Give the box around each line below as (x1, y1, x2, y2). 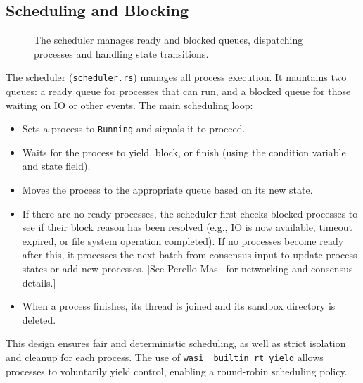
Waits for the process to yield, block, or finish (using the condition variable (22, 144, 346, 159)
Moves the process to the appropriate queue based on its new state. (22, 182, 313, 197)
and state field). (22, 158, 91, 173)
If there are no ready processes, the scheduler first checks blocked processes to (22, 206, 358, 220)
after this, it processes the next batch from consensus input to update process (22, 247, 357, 262)
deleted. (22, 312, 56, 327)
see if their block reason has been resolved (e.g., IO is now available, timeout (22, 220, 352, 234)
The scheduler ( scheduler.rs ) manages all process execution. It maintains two (6, 70, 347, 84)
